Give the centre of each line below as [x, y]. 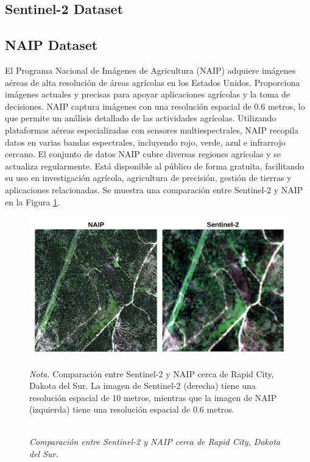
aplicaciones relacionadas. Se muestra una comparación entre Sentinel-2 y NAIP [154, 189]
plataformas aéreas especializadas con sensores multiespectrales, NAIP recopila [152, 130]
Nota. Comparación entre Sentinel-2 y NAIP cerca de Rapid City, [152, 373]
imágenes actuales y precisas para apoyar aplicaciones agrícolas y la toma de [148, 94]
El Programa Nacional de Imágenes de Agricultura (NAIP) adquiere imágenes [150, 70]
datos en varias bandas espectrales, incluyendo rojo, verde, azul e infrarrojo [145, 142]
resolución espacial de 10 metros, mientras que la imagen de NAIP [153, 397]
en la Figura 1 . [33, 201]
